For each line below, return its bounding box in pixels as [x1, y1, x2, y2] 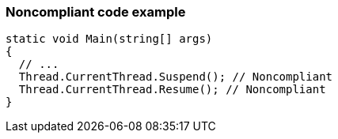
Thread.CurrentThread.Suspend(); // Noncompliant [18, 70, 333, 84]
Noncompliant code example [6, 4, 186, 20]
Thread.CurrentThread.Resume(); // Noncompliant [18, 83, 326, 96]
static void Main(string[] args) [6, 32, 213, 46]
